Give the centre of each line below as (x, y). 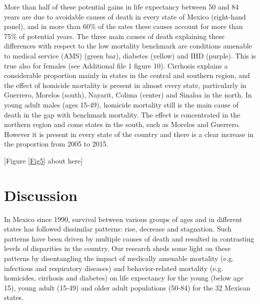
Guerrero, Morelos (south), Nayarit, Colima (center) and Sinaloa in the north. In (128, 95)
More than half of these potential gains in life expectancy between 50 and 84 (121, 6)
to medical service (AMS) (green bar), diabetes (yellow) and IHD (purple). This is (130, 55)
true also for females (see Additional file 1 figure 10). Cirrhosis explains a (116, 65)
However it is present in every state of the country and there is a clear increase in (129, 134)
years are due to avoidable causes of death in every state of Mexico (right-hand (125, 16)
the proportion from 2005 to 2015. (56, 144)
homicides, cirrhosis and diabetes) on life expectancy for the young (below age (124, 278)
